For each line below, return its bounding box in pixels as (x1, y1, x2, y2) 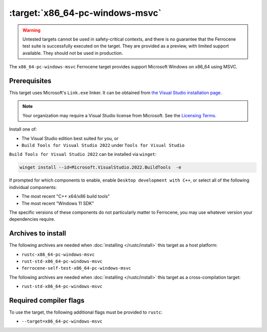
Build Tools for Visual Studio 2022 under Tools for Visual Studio (21, 142, 185, 148)
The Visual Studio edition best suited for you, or (21, 135, 119, 141)
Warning (22, 27, 41, 33)
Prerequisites (9, 77, 51, 85)
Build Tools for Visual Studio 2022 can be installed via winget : (9, 151, 157, 157)
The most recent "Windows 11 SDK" (21, 200, 94, 206)
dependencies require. (9, 216, 55, 222)
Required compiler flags (9, 296, 85, 304)
